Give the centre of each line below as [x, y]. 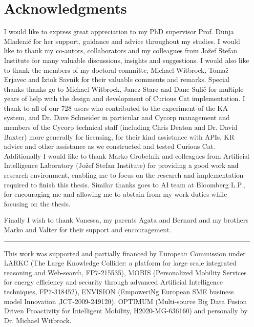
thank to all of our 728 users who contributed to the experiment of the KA [116, 108]
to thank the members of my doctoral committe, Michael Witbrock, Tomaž [116, 70]
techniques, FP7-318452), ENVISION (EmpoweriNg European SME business [119, 291]
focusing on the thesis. [37, 203]
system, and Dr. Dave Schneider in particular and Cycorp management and [117, 117]
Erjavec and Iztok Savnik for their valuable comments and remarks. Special [117, 79]
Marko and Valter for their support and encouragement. [88, 229]
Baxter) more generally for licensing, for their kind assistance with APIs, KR [119, 136]
